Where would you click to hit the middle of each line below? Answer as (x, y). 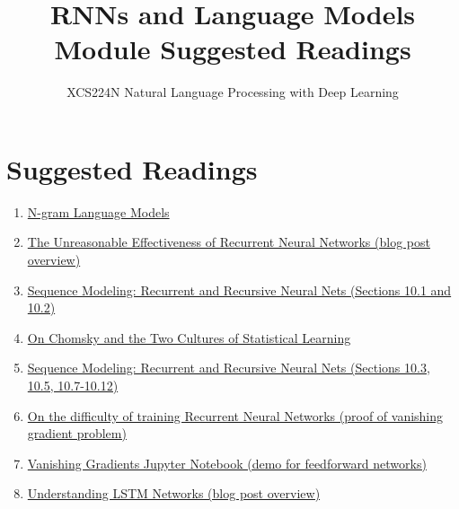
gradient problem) (77, 433)
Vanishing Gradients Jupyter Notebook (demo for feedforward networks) (227, 463)
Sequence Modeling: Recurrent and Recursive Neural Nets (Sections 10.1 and (239, 290)
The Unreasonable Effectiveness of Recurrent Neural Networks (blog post (229, 242)
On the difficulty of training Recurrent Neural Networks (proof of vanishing (235, 415)
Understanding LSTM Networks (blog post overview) (174, 493)
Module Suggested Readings (233, 49)
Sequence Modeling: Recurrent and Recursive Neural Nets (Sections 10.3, (229, 368)
